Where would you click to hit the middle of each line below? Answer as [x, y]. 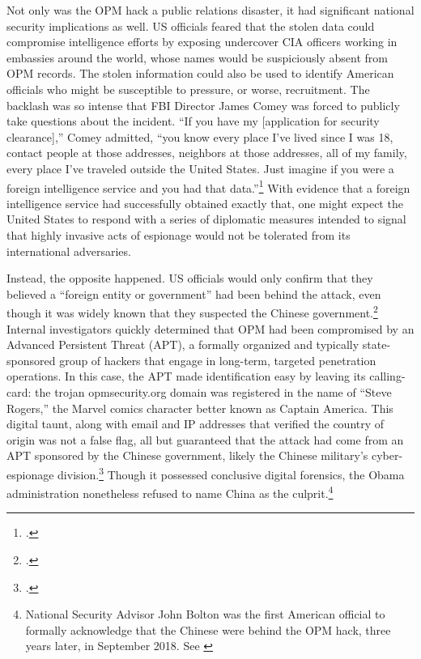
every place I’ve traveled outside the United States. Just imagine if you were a [200, 168]
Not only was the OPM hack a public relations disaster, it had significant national [210, 10]
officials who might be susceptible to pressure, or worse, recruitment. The [188, 89]
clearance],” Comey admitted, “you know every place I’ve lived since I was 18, [200, 136]
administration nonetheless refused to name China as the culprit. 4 [170, 492]
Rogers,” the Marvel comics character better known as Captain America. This [200, 408]
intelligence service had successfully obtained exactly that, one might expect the [205, 203]
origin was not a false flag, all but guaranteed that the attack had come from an [205, 439]
